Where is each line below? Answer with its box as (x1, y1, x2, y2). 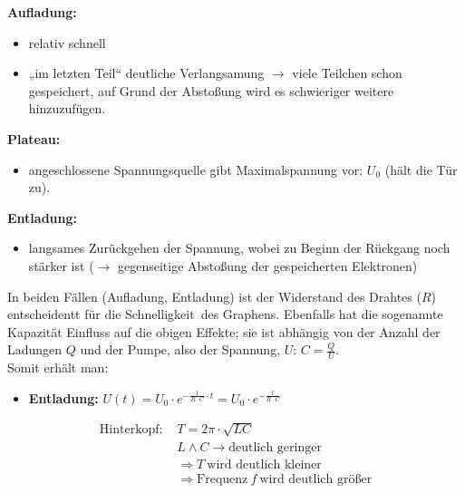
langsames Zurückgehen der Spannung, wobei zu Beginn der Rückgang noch (28, 238, 450, 257)
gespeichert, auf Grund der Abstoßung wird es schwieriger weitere (28, 81, 394, 100)
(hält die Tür (384, 159, 458, 179)
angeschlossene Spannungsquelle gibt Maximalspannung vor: (28, 159, 363, 179)
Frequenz (197, 472, 248, 486)
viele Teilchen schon (292, 63, 402, 82)
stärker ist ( (28, 256, 94, 275)
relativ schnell (28, 33, 106, 52)
